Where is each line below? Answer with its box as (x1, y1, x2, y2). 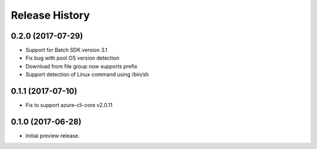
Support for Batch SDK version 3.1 (25, 47, 108, 54)
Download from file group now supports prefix (25, 63, 138, 70)
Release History (11, 9, 90, 22)
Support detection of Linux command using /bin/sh (25, 71, 149, 78)
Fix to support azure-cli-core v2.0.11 (25, 102, 113, 109)
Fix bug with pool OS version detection (25, 54, 120, 61)
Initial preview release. (25, 132, 80, 140)
